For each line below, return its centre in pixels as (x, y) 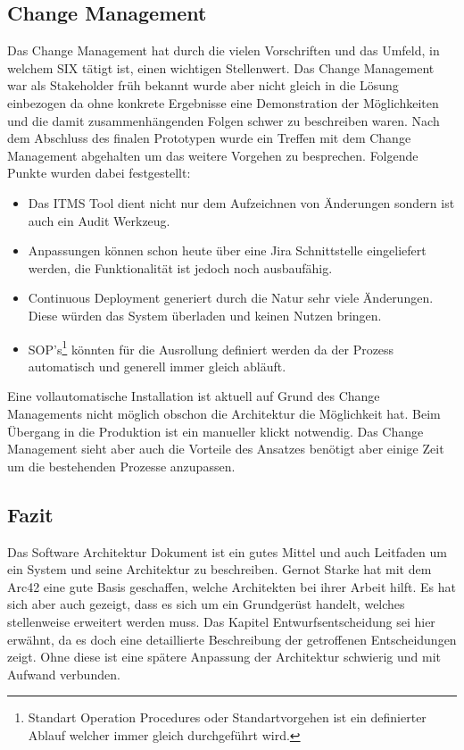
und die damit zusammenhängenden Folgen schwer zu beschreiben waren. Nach (224, 120)
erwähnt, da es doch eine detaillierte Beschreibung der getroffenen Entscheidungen (232, 639)
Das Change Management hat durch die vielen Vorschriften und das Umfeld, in (224, 50)
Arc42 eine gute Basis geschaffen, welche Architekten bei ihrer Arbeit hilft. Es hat (232, 586)
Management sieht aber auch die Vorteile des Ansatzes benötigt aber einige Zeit (226, 449)
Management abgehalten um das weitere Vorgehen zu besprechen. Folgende (213, 155)
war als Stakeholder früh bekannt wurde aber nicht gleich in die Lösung (203, 85)
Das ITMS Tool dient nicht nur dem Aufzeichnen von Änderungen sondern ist (241, 202)
